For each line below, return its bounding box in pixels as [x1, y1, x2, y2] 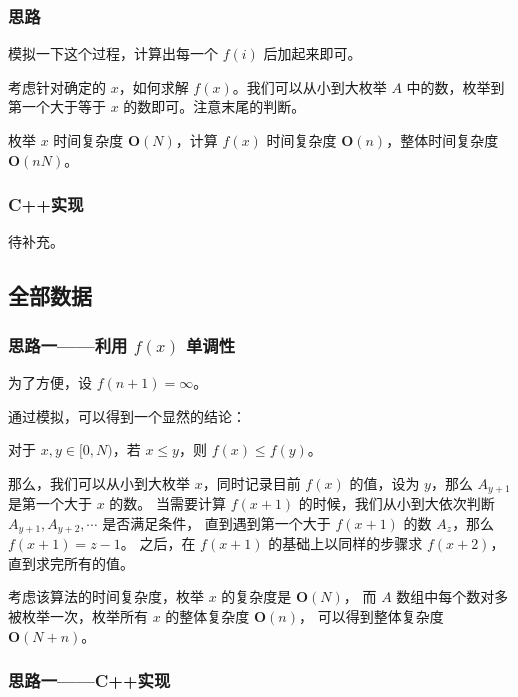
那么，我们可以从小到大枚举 [8, 472, 190, 493]
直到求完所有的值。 [8, 552, 134, 573]
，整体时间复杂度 [386, 130, 499, 150]
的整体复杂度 [165, 606, 250, 627]
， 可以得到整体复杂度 [299, 606, 444, 627]
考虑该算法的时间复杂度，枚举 [8, 586, 204, 607]
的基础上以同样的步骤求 [268, 533, 423, 554]
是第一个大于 [8, 493, 92, 514]
